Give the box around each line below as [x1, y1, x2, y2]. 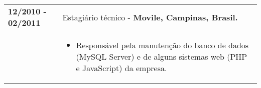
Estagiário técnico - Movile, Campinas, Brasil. [62, 11, 238, 23]
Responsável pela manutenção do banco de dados [76, 39, 249, 51]
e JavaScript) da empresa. [76, 62, 167, 74]
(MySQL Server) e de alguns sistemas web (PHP [76, 51, 247, 62]
